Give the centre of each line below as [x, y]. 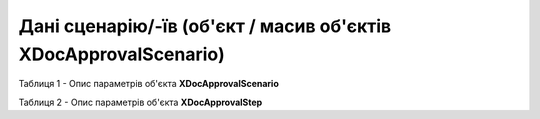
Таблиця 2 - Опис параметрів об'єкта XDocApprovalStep [140, 102]
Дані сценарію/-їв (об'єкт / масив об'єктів [205, 26]
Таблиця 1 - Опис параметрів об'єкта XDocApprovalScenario [149, 84]
